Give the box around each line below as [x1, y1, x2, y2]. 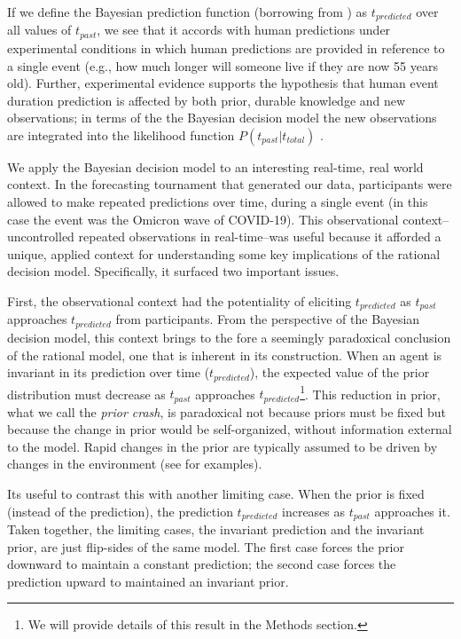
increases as [282, 501, 346, 520]
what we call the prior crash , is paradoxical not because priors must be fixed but [7, 402, 446, 421]
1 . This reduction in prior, [300, 382, 441, 403]
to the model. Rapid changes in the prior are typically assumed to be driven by [7, 437, 438, 455]
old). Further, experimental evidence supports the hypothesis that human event [7, 74, 439, 92]
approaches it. [374, 501, 450, 520]
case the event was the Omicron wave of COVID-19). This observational [7, 209, 399, 228]
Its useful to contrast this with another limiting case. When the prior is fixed [7, 485, 425, 503]
